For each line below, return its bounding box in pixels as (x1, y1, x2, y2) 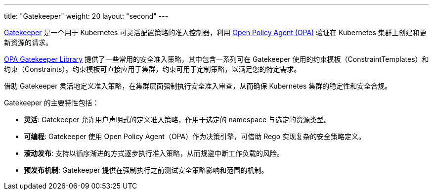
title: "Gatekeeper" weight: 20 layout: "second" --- (4, 12, 169, 20)
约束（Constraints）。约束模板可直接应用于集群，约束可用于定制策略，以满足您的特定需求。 (4, 65, 301, 73)
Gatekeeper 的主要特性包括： (4, 98, 99, 107)
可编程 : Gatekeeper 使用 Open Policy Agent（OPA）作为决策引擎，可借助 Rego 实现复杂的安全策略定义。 (24, 132, 366, 141)
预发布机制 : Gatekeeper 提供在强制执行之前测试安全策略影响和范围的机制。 (24, 166, 268, 174)
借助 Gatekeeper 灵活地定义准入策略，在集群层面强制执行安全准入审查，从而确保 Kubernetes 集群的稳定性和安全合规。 (4, 82, 392, 90)
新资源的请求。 (4, 38, 52, 47)
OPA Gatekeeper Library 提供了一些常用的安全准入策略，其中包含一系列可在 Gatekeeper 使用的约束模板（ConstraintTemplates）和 (4, 55, 429, 63)
